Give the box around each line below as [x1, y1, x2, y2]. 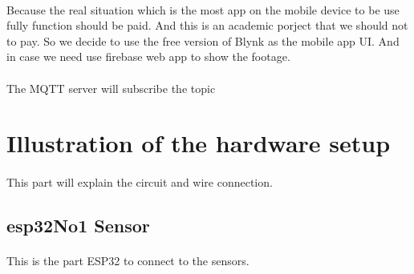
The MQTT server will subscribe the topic [6, 79, 216, 96]
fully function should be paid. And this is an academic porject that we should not [6, 17, 408, 34]
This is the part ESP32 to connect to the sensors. [6, 252, 250, 269]
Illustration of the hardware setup [6, 127, 391, 159]
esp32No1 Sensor [6, 213, 150, 238]
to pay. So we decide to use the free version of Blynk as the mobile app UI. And [6, 32, 400, 49]
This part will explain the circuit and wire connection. [6, 174, 273, 191]
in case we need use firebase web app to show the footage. [6, 48, 290, 65]
